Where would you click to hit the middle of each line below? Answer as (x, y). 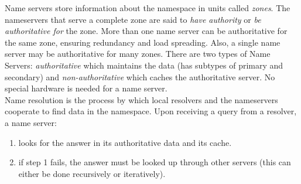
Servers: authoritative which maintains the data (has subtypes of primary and (144, 65)
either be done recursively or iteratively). (92, 173)
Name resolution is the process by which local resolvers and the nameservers (141, 99)
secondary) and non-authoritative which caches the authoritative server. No (140, 76)
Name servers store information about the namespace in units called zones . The (148, 8)
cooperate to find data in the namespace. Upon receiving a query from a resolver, (151, 111)
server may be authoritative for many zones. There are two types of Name (138, 54)
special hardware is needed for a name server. (86, 88)
